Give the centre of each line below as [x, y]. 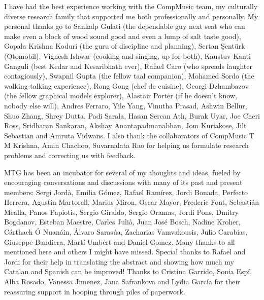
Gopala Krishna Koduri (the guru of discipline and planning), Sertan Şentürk [125, 46]
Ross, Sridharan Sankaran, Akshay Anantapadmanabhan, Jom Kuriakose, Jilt [125, 125]
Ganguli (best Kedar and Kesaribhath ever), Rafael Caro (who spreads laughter [128, 66]
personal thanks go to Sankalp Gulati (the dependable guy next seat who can [125, 26]
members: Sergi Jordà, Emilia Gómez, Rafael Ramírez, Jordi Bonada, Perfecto [126, 192]
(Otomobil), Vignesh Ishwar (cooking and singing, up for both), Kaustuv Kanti [127, 55]
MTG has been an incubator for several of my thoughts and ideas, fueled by [122, 172]
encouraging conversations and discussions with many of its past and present [123, 182]
